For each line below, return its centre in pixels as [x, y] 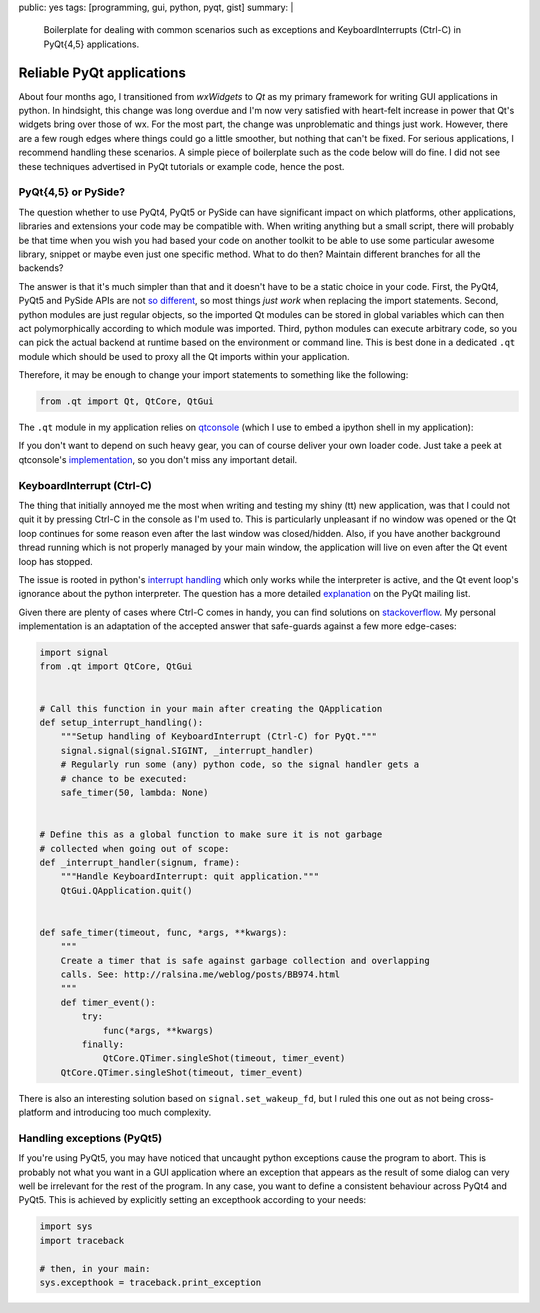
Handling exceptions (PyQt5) [90, 1138]
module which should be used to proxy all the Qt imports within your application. [184, 356]
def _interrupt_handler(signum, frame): [139, 862]
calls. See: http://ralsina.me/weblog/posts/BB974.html [200, 974]
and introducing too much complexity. [133, 1112]
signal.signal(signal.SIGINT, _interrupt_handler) [187, 750]
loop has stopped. [56, 561]
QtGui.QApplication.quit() [127, 890]
